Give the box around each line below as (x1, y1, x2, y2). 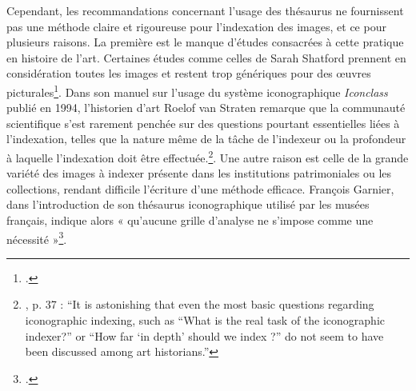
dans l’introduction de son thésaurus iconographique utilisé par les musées (6, 196, 370, 213)
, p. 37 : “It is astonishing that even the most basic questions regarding (25, 296, 374, 313)
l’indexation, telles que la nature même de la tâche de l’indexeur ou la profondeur (6, 130, 406, 147)
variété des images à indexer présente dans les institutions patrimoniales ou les (6, 165, 392, 182)
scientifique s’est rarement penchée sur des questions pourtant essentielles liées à (6, 114, 400, 131)
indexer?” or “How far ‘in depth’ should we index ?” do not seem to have (25, 327, 384, 344)
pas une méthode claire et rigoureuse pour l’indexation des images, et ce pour (6, 18, 386, 34)
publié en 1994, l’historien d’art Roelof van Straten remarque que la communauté (6, 99, 406, 116)
